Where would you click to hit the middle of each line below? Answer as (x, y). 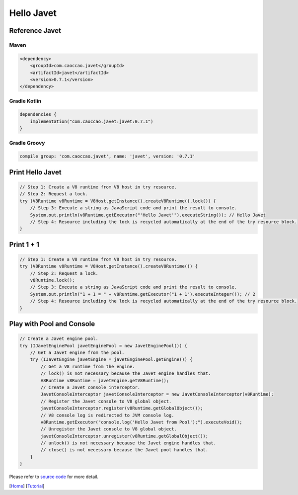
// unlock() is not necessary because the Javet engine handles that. (128, 443)
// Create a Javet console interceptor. (90, 387)
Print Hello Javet (35, 172)
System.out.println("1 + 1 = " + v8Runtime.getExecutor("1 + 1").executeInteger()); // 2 (143, 294)
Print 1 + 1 (24, 244)
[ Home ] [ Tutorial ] (27, 486)
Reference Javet (35, 31)
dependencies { (38, 115)
